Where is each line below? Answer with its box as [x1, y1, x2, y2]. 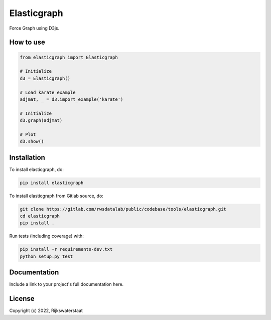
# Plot [20, 131, 36, 137]
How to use [9, 38, 45, 47]
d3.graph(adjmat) [20, 118, 63, 123]
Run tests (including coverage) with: [9, 233, 84, 239]
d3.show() [20, 138, 44, 144]
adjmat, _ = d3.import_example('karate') [20, 96, 123, 102]
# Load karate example [20, 89, 76, 95]
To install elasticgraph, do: [9, 166, 64, 173]
